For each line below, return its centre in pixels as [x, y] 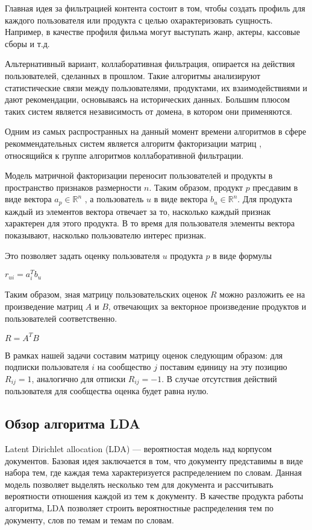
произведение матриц [44, 306]
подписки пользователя [47, 367]
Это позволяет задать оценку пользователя [83, 255]
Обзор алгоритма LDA [73, 423]
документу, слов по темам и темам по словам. [89, 519]
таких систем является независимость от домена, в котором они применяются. [149, 111]
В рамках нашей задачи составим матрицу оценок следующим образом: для [144, 355]
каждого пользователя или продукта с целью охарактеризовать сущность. [139, 20]
